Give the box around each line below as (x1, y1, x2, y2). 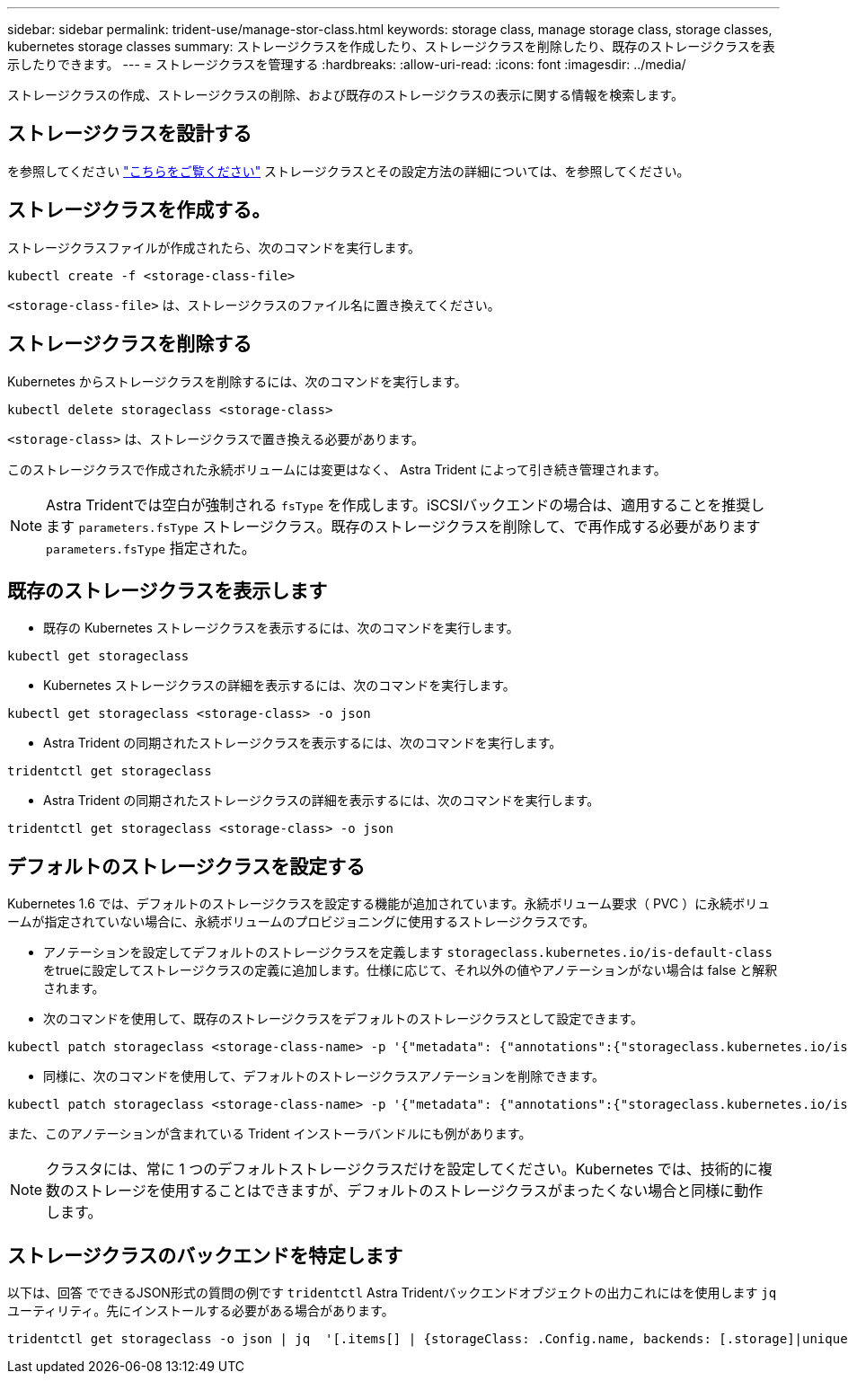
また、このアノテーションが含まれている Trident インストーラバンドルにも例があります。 (7, 1126, 532, 1142)
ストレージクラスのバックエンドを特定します (7, 1244, 403, 1267)
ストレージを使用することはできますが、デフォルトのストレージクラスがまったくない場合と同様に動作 (75, 1182, 764, 1200)
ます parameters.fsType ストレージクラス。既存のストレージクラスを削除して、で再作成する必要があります (46, 517, 761, 536)
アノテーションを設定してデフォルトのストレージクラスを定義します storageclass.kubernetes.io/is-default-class (43, 944, 773, 961)
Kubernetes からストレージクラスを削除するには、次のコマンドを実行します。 (7, 373, 467, 389)
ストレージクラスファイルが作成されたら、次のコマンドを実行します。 (7, 239, 421, 255)
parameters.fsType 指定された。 (46, 538, 256, 557)
